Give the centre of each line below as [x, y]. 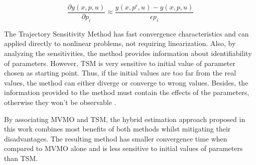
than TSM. [21, 158]
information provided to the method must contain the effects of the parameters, [127, 92]
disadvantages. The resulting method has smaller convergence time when [116, 138]
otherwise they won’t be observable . [60, 102]
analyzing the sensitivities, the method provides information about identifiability [128, 53]
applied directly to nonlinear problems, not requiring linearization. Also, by [120, 43]
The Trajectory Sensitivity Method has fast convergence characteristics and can [126, 33]
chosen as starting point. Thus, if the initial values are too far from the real [120, 73]
